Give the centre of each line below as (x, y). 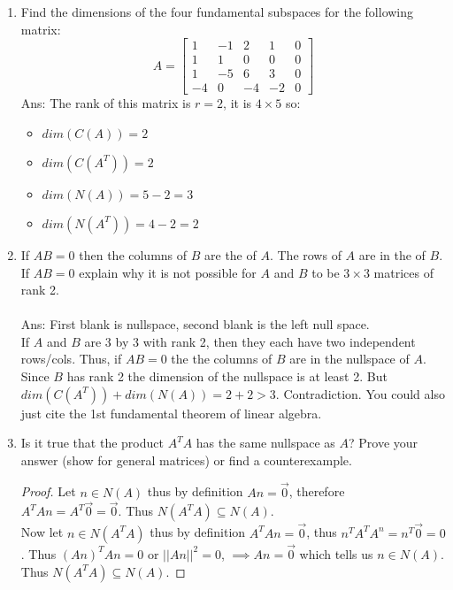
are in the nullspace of (349, 359)
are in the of (392, 254)
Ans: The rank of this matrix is (106, 103)
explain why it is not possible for (168, 272)
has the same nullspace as (265, 443)
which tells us (336, 553)
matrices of (403, 272)
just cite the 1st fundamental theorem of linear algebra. (171, 413)
